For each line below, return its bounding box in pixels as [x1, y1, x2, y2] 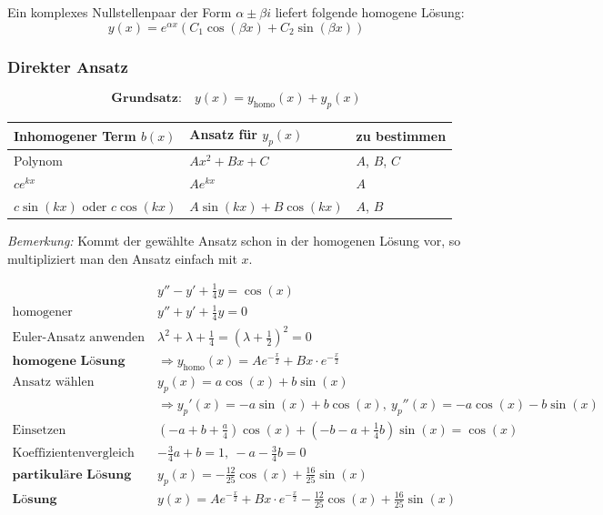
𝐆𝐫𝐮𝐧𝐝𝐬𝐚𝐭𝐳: [111, 91, 182, 105]
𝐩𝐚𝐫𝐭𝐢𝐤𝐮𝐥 [12, 468, 64, 481]
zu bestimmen [356, 126, 447, 145]
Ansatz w [12, 376, 65, 389]
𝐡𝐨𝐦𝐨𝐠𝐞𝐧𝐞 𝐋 [12, 355, 90, 369]
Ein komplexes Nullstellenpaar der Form [7, 3, 232, 21]
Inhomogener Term [14, 126, 136, 145]
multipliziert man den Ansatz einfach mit [7, 248, 237, 268]
